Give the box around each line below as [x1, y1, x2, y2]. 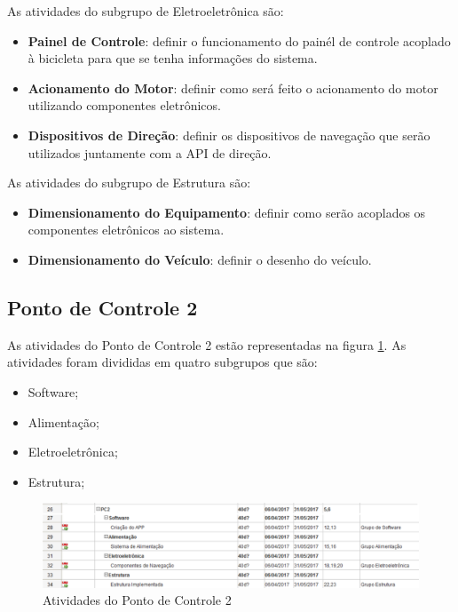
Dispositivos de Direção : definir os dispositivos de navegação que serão [28, 125, 430, 144]
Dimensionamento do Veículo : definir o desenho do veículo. [28, 250, 372, 268]
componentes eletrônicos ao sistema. [28, 220, 225, 239]
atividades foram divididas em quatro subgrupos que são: [7, 353, 318, 371]
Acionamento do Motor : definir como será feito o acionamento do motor [28, 78, 438, 97]
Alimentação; [28, 412, 99, 431]
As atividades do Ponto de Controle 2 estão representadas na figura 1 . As [7, 335, 407, 354]
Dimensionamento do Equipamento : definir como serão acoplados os [28, 203, 426, 221]
